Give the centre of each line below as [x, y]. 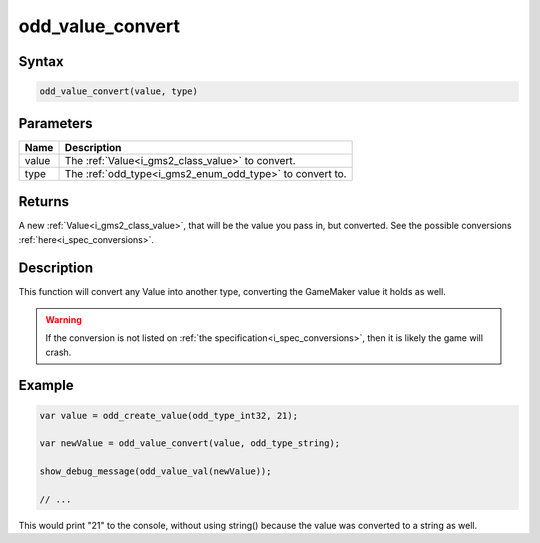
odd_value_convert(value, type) [119, 91]
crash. [58, 352]
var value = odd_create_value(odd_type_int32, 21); [169, 415]
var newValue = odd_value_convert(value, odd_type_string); [190, 443]
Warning [63, 319]
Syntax [41, 61]
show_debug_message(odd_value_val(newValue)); [155, 471]
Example [46, 385]
